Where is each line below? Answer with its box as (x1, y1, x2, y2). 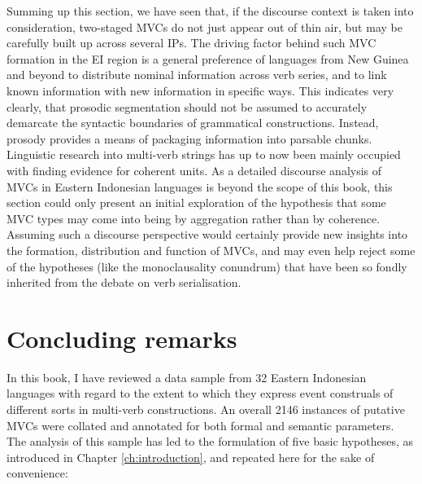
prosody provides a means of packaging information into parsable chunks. (7, 130, 372, 147)
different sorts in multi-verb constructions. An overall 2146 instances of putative (7, 401, 405, 417)
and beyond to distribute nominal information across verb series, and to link (7, 66, 387, 83)
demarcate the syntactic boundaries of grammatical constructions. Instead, (7, 114, 379, 131)
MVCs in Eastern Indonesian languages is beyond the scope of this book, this (7, 178, 393, 195)
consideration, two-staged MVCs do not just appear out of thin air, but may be (7, 18, 402, 35)
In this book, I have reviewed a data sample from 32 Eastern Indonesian (7, 368, 367, 385)
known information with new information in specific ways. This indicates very (7, 81, 394, 99)
